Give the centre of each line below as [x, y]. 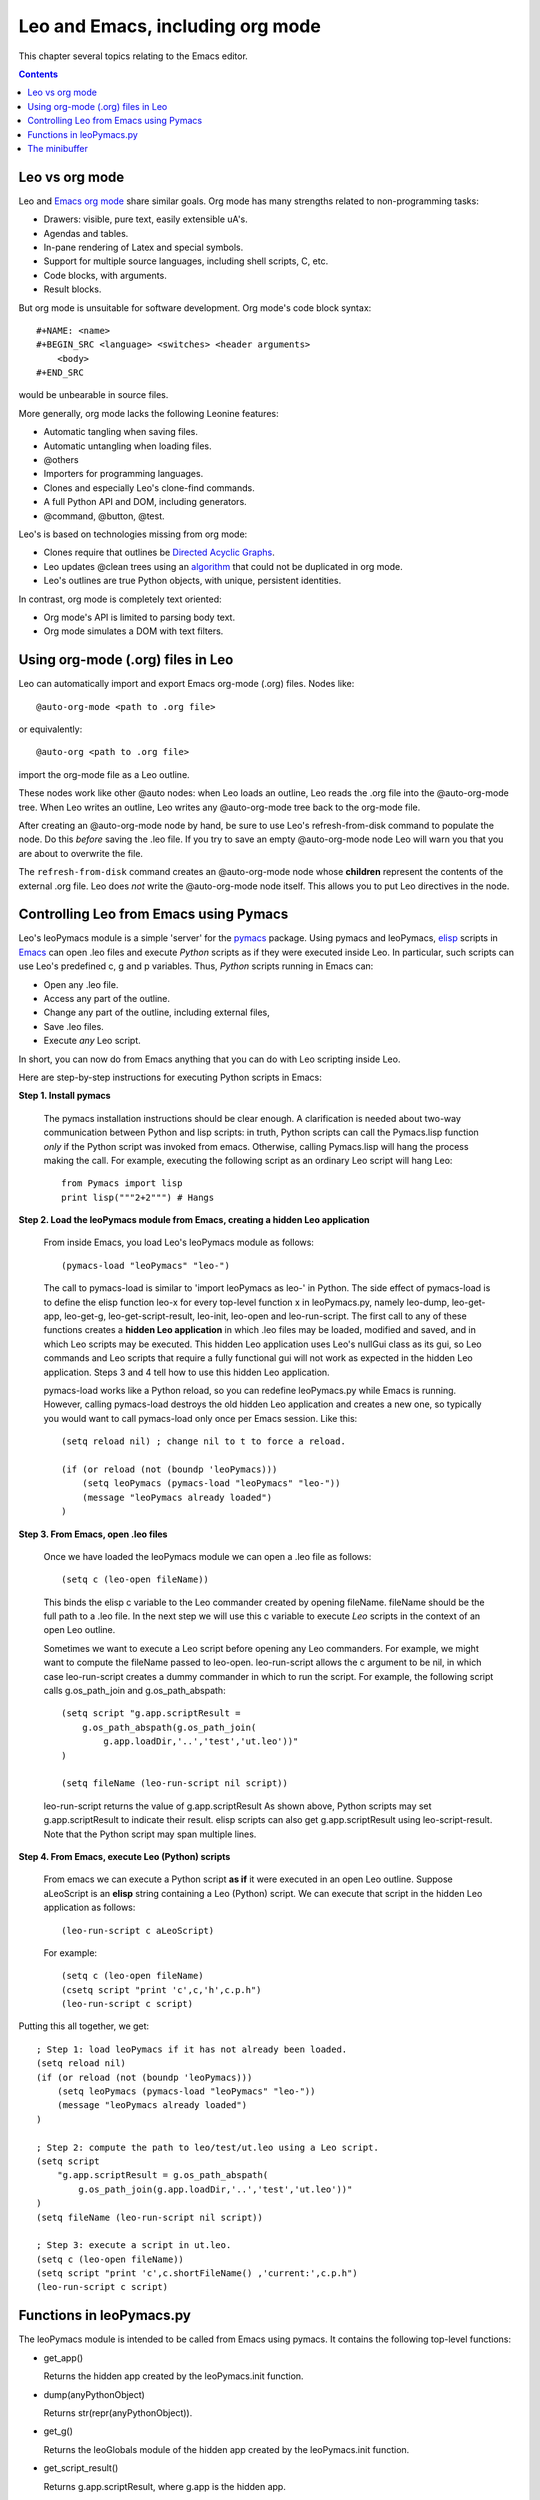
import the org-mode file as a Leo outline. [104, 774]
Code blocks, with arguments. [105, 275]
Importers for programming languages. [123, 474]
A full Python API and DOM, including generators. [145, 502]
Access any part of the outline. [106, 999]
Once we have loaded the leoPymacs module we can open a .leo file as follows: [207, 1556]
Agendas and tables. [86, 233]
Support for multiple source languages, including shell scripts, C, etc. [186, 261]
